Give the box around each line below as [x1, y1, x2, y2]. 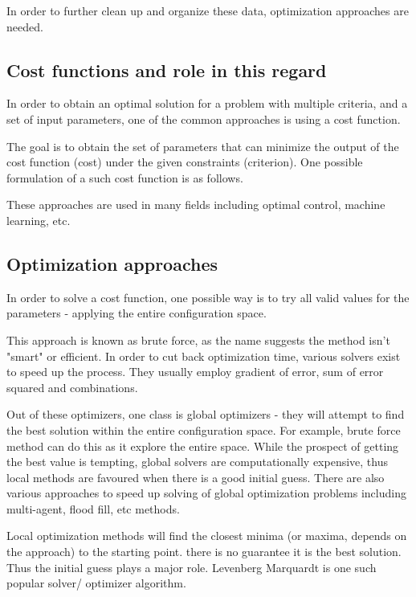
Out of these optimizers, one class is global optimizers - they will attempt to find [6, 406, 405, 423]
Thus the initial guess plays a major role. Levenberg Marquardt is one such [6, 558, 377, 575]
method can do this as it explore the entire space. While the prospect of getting [6, 437, 399, 454]
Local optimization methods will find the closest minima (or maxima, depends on [6, 527, 407, 544]
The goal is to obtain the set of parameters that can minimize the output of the [6, 137, 399, 154]
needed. [6, 18, 43, 35]
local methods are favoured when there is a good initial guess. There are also [6, 468, 385, 485]
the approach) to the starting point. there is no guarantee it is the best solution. [6, 543, 402, 560]
